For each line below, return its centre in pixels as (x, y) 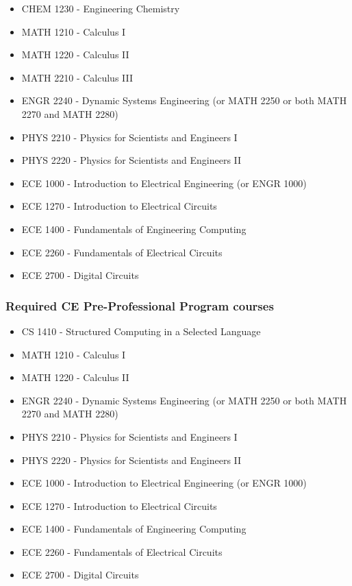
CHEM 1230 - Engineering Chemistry (101, 8)
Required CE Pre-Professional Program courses (140, 305)
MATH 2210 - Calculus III (77, 77)
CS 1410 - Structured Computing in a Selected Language (141, 331)
